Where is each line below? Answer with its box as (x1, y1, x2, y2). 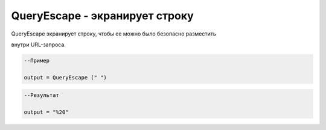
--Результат (24, 92, 60, 99)
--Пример (24, 57, 50, 64)
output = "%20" (24, 109, 69, 116)
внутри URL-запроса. (11, 41, 66, 48)
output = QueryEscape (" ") (24, 74, 107, 81)
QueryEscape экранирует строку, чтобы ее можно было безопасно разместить (11, 30, 217, 37)
